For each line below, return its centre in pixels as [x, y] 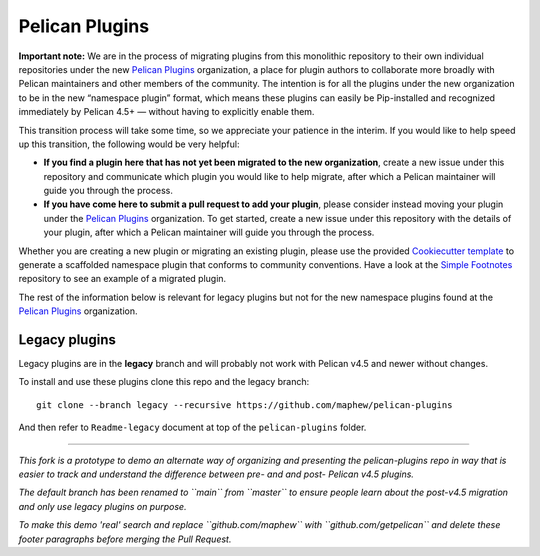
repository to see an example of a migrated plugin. [122, 279]
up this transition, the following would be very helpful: [129, 144]
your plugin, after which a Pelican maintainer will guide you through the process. [209, 232]
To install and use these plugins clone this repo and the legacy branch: [164, 382]
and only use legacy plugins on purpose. [102, 506]
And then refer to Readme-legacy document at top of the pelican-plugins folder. [192, 427]
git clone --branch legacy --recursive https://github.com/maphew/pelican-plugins [244, 404]
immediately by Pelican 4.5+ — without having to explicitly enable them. [166, 112]
